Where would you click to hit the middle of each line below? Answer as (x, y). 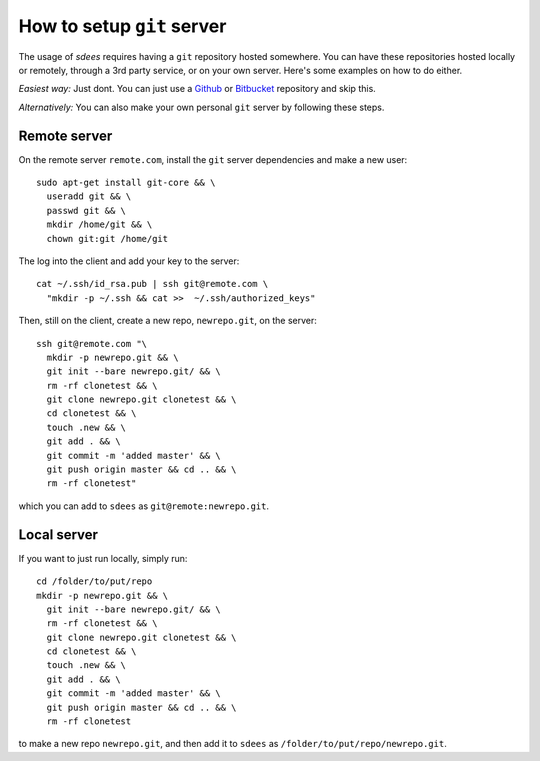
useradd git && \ (89, 196)
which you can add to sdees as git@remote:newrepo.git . (144, 506)
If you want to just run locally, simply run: (103, 558)
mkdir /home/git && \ (99, 224)
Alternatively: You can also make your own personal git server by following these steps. (201, 107)
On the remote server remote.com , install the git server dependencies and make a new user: (213, 159)
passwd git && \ (86, 210)
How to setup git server (122, 26)
